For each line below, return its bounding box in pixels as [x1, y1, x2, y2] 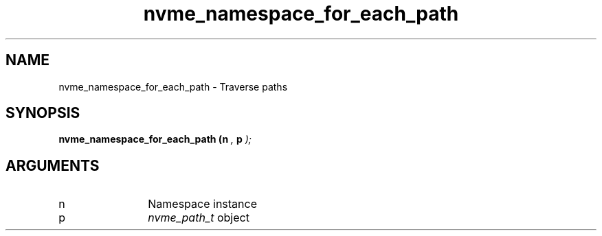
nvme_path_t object [148, 211, 249, 225]
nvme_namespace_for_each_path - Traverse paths [58, 80, 288, 93]
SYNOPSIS [5, 104, 80, 122]
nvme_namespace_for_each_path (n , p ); [58, 133, 252, 145]
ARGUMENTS [5, 156, 100, 174]
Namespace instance [148, 197, 257, 211]
